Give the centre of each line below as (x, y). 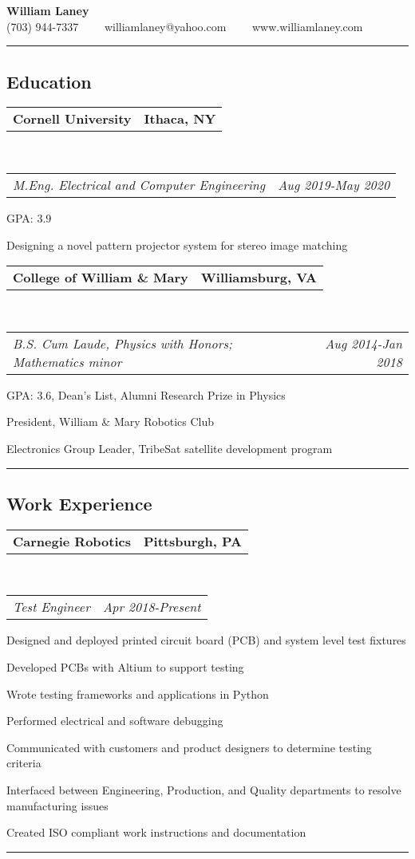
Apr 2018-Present (152, 607)
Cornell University (72, 119)
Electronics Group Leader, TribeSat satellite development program (170, 448)
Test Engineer (51, 607)
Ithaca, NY (180, 119)
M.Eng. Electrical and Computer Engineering (139, 184)
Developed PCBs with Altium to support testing (125, 666)
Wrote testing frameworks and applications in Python (138, 694)
